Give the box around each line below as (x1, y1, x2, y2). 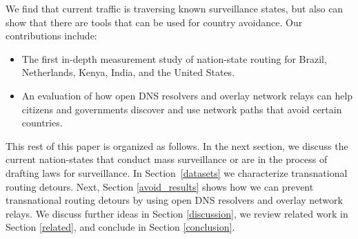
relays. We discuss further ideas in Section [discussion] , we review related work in (6, 206, 348, 220)
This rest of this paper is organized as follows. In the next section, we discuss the (6, 138, 348, 153)
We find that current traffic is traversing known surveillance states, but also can (6, 1, 344, 15)
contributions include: (6, 28, 97, 43)
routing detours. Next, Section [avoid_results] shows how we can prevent (6, 179, 314, 193)
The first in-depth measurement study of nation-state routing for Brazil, (21, 51, 327, 66)
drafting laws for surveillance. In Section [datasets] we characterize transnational (6, 165, 348, 180)
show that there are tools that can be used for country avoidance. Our (6, 15, 303, 29)
